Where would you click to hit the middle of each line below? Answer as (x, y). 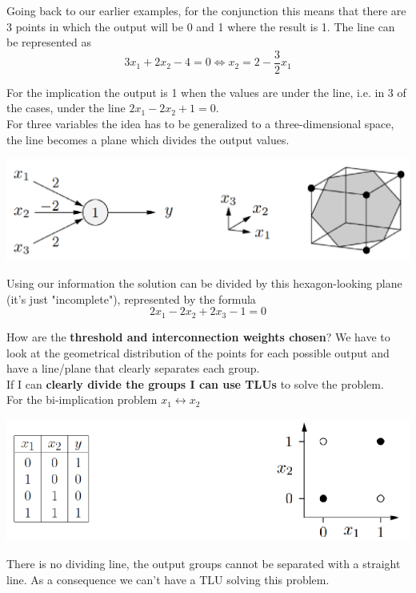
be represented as (49, 42)
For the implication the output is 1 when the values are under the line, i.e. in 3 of (206, 92)
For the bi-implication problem (82, 399)
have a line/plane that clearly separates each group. (133, 368)
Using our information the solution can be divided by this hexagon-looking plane (204, 283)
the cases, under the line (66, 108)
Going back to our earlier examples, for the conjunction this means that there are (206, 10)
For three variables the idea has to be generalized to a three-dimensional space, (200, 124)
